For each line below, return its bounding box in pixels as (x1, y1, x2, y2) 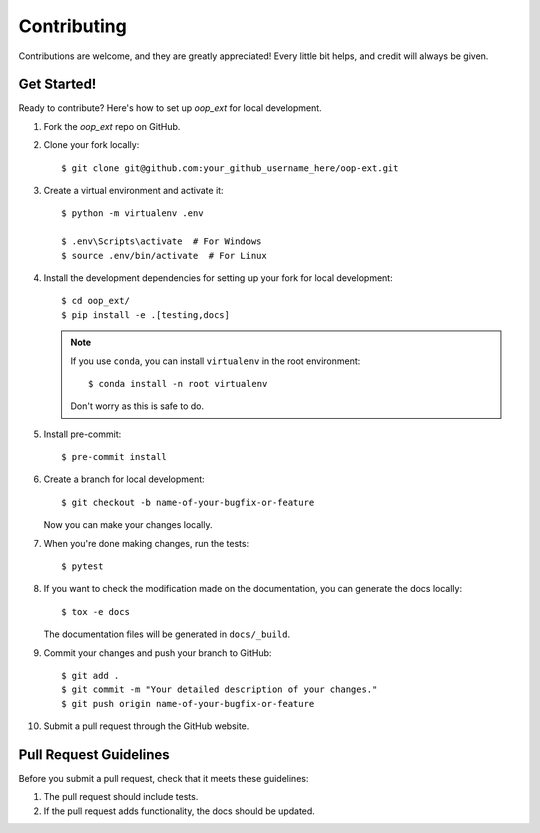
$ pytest (61, 561, 104, 572)
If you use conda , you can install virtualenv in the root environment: (70, 355, 361, 367)
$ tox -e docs (61, 606, 130, 617)
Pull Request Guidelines (18, 746, 170, 763)
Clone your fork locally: (43, 139, 140, 151)
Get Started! (18, 76, 97, 93)
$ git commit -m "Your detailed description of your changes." (61, 684, 378, 695)
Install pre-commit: (43, 428, 122, 440)
